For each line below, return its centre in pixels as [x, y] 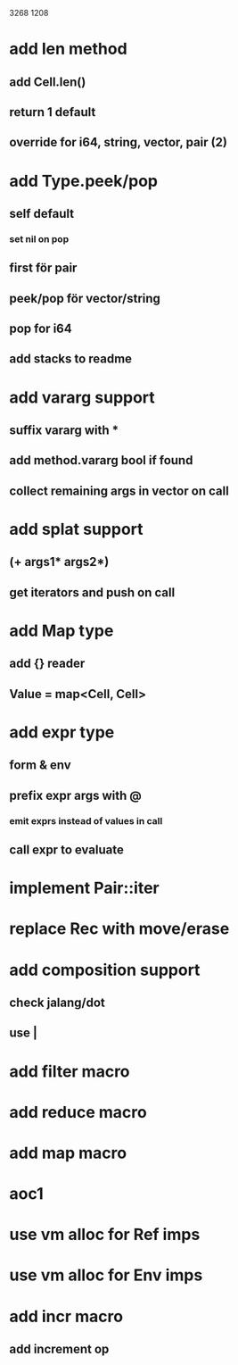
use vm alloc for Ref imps [105, 1235]
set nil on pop [39, 238]
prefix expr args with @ [76, 795]
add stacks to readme [70, 359]
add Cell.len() [48, 82]
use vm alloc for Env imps [106, 1275]
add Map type [62, 631]
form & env [40, 766]
